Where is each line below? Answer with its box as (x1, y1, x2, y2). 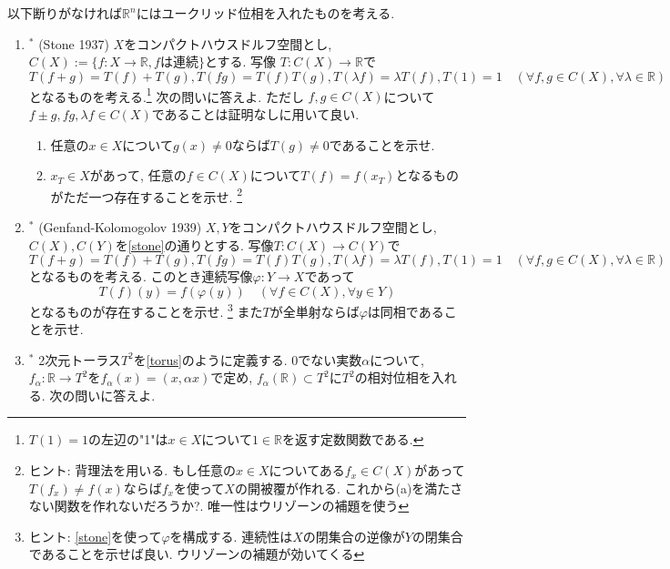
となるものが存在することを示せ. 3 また (28, 299, 263, 320)
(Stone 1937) (38, 34, 109, 53)
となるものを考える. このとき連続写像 (28, 267, 253, 286)
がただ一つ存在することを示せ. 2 (50, 184, 242, 206)
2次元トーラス (38, 350, 121, 369)
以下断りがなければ (7, 4, 122, 22)
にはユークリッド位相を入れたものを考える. (136, 4, 395, 22)
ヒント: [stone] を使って (28, 526, 162, 545)
